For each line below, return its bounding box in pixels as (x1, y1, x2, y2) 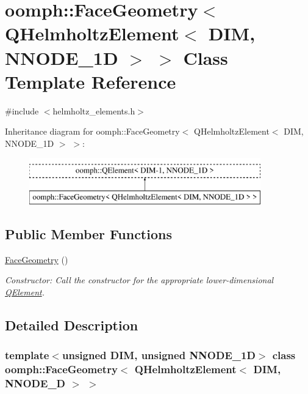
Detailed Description (5, 316, 138, 335)
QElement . (5, 286, 45, 299)
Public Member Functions (5, 225, 172, 243)
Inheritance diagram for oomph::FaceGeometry (5, 125, 180, 138)
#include (5, 104, 39, 117)
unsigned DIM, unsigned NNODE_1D (62, 348, 256, 363)
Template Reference (5, 69, 176, 94)
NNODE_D (5, 376, 66, 391)
